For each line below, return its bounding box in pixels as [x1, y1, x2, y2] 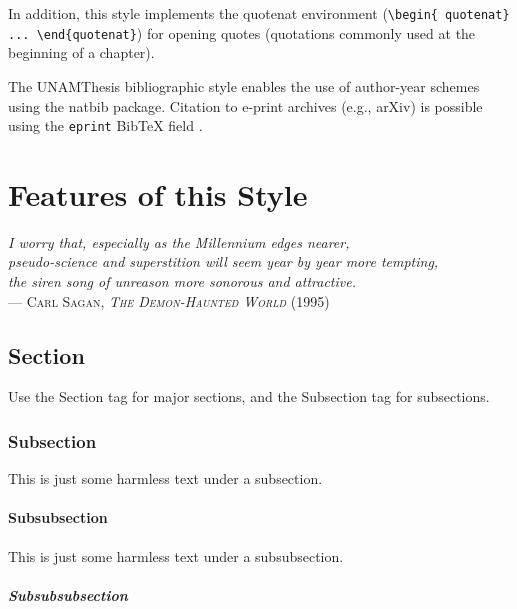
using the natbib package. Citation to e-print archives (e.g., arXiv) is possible [8, 95, 483, 116]
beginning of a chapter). [8, 42, 155, 63]
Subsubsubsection [8, 584, 128, 605]
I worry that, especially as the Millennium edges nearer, [8, 231, 350, 252]
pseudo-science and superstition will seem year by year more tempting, [8, 251, 439, 272]
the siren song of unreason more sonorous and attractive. [8, 271, 356, 292]
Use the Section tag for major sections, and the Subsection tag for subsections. [8, 386, 490, 407]
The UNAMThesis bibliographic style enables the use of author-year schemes [8, 75, 480, 96]
